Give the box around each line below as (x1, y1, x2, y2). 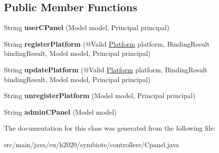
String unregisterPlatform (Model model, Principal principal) (4, 90, 196, 101)
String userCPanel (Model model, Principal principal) (4, 22, 169, 33)
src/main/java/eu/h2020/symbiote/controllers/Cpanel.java (4, 139, 180, 149)
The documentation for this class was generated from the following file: (4, 123, 216, 133)
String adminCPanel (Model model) (4, 106, 117, 117)
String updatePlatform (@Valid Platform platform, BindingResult (4, 64, 208, 74)
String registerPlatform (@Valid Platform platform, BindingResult (4, 38, 210, 49)
